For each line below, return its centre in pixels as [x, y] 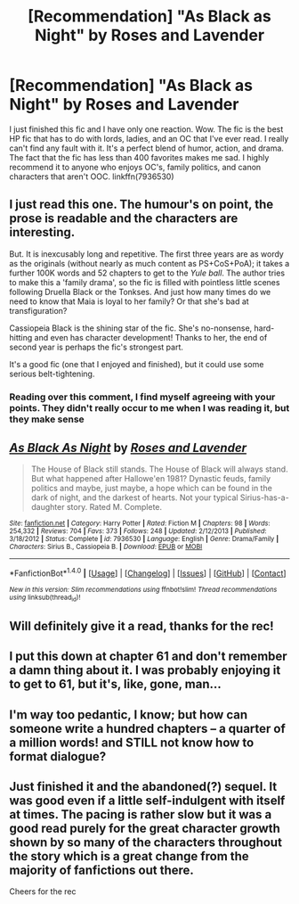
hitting [21, 337]
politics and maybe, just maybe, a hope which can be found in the [152, 489]
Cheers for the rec [43, 892]
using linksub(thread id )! [45, 598]
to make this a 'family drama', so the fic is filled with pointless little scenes [145, 282]
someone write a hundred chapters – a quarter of [148, 728]
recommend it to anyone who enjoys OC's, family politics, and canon [135, 167]
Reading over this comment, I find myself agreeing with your [142, 397]
